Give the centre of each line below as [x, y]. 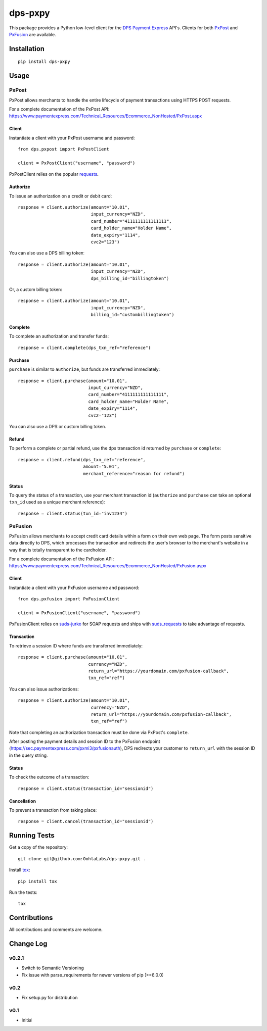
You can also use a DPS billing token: [47, 253]
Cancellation [22, 801]
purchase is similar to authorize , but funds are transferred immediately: [85, 369]
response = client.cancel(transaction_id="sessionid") [86, 821]
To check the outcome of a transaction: [49, 777]
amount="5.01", [101, 467]
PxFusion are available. [33, 34]
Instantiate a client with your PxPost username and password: [72, 138]
